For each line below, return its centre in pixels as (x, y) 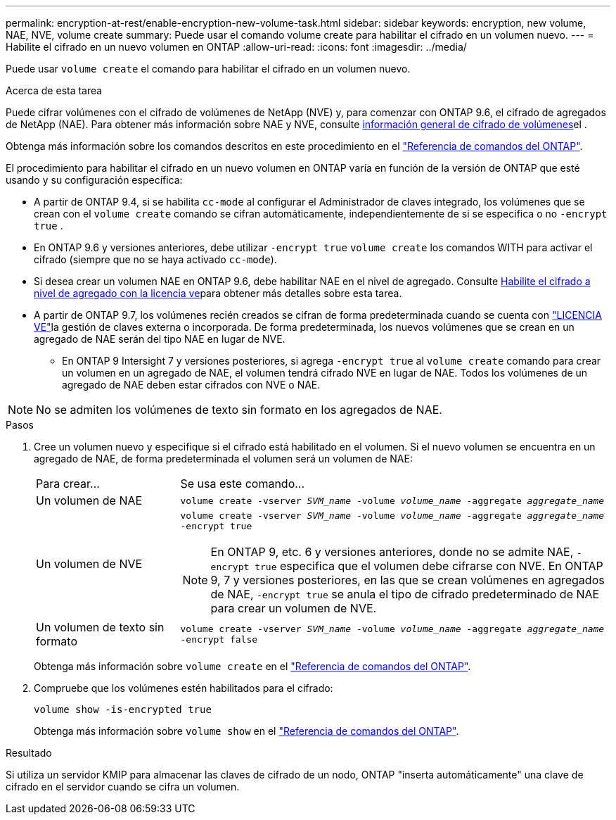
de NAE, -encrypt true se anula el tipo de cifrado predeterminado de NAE (405, 594)
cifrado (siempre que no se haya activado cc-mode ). (155, 259)
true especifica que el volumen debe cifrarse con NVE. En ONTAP (429, 566)
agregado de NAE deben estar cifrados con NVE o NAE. (191, 385)
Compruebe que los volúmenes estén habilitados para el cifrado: (184, 688)
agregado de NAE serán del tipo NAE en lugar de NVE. (160, 339)
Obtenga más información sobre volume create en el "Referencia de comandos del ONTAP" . (252, 666)
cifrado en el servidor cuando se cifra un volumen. (123, 787)
